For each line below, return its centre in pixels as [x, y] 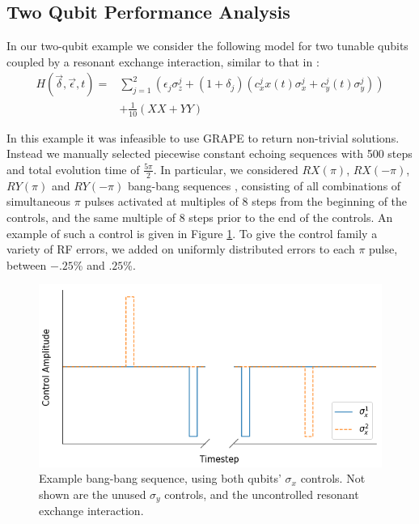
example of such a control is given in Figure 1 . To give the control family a [192, 233]
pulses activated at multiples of [161, 201]
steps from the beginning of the [330, 201]
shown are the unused [93, 494]
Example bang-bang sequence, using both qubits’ [160, 478]
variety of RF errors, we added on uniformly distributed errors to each [181, 249]
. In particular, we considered [226, 169]
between [27, 264]
